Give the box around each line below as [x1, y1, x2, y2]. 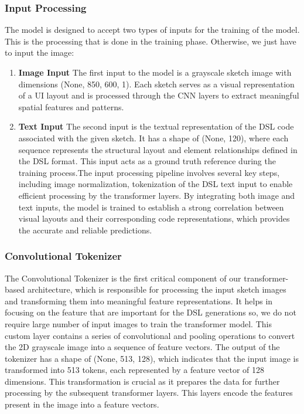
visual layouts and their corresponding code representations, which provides [18, 212, 290, 225]
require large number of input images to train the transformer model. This [5, 317, 272, 330]
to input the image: [5, 46, 74, 59]
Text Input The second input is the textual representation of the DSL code [18, 120, 294, 133]
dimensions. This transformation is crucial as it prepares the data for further [5, 375, 280, 387]
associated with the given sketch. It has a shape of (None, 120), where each [18, 131, 289, 144]
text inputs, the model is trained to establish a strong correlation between [18, 201, 284, 213]
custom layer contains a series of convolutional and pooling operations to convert [5, 329, 295, 341]
